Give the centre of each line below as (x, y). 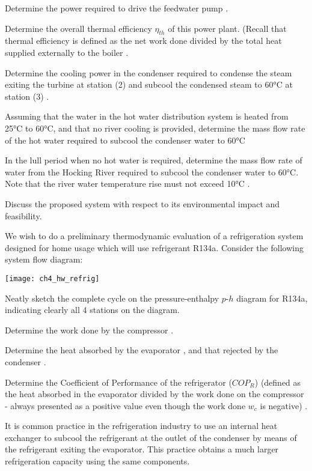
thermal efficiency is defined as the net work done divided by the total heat (143, 41)
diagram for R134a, (272, 298)
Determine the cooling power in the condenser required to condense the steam (148, 72)
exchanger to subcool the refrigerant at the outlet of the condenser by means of (151, 437)
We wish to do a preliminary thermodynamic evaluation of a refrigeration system (154, 236)
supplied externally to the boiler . (67, 52)
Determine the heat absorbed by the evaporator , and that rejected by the (142, 350)
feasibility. (23, 215)
